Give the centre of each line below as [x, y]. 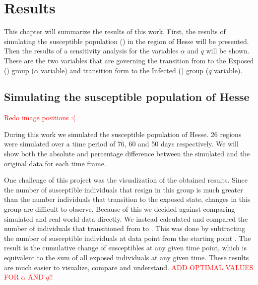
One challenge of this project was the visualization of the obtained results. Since [126, 180]
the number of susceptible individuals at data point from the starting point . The [128, 238]
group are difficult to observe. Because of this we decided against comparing [120, 209]
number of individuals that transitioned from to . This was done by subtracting [125, 228]
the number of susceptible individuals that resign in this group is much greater [124, 189]
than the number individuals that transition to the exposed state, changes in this [127, 199]
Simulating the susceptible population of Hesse [127, 97]
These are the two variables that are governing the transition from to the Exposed [129, 60]
